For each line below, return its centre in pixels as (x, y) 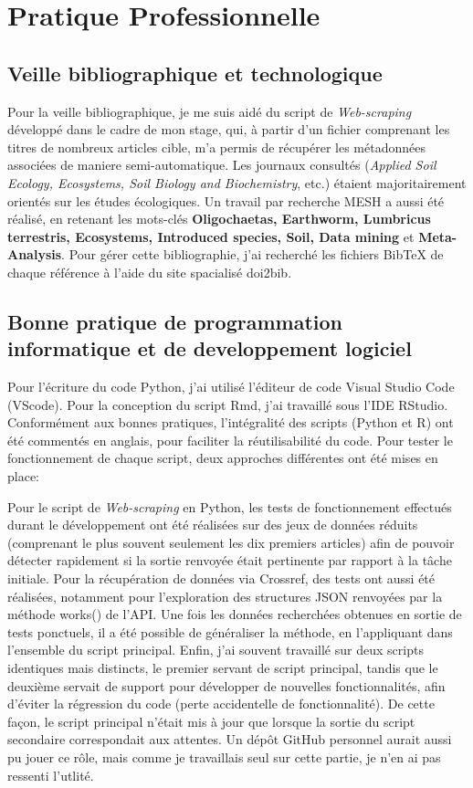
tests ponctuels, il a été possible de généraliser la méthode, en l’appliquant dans (230, 631)
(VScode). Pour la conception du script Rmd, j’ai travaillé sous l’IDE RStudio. (228, 404)
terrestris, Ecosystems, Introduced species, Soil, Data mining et (211, 236)
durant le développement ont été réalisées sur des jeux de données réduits (213, 525)
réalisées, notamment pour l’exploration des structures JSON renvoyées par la (225, 596)
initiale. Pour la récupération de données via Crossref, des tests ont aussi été (221, 578)
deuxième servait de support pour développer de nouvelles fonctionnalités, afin (226, 685)
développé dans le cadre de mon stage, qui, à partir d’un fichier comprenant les (229, 129)
